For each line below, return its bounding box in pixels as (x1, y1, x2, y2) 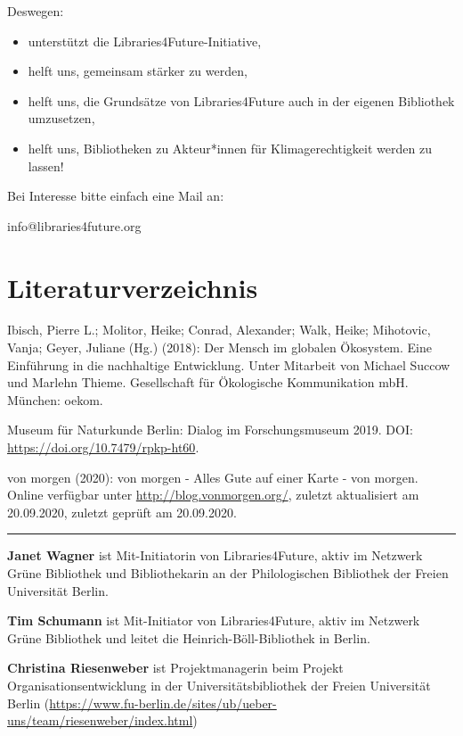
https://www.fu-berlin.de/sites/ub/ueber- (49, 693, 277, 712)
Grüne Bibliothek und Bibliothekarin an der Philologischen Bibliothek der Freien (7, 564, 449, 582)
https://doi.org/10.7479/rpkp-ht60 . (7, 438, 199, 457)
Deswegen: (7, 2, 64, 20)
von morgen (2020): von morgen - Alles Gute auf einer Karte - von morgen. (7, 467, 418, 486)
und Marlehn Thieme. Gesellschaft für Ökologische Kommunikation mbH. (7, 373, 409, 392)
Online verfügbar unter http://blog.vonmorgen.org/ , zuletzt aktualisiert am (7, 485, 419, 504)
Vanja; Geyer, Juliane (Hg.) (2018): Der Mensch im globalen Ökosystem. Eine (7, 338, 432, 357)
